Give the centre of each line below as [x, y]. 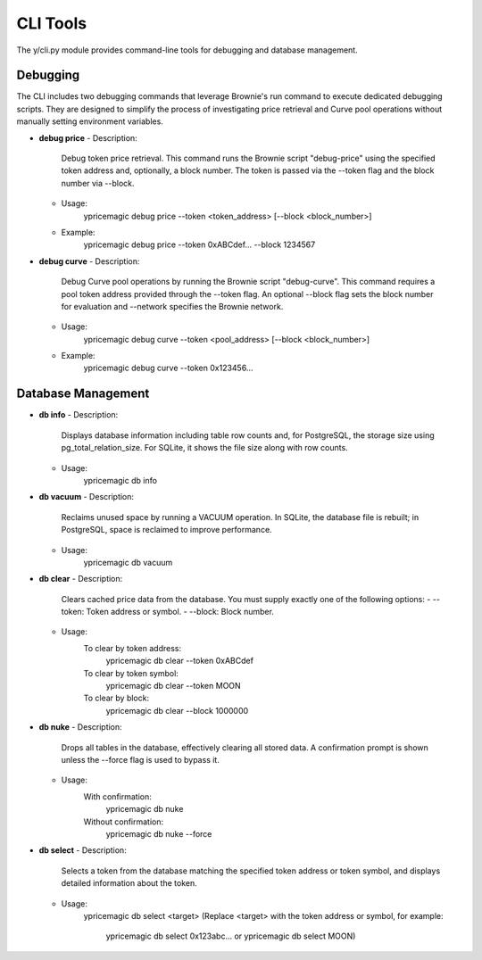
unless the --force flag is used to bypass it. [141, 759]
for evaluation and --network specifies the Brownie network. [172, 306]
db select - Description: [83, 850]
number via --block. [98, 183]
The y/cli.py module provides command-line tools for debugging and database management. [187, 50]
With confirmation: [117, 796]
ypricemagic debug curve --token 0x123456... [168, 368]
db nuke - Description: [80, 727]
